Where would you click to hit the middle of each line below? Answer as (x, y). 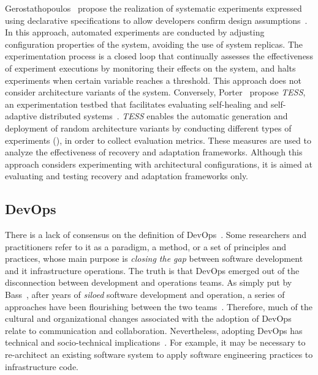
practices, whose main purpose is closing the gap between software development (154, 258)
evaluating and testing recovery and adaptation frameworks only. (127, 176)
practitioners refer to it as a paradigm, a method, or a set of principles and (146, 246)
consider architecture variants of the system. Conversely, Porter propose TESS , (155, 92)
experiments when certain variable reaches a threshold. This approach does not (153, 80)
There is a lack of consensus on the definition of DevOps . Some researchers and (156, 235)
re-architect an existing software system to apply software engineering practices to (159, 355)
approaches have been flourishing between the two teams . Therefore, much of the (159, 306)
